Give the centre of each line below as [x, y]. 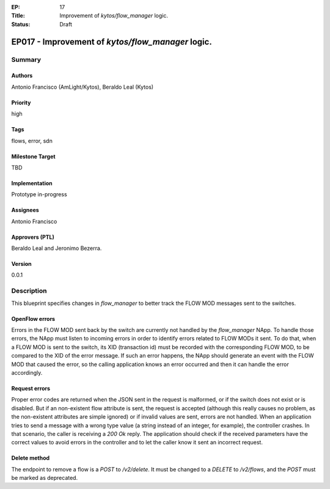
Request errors [31, 388]
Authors [22, 76]
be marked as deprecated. [45, 478]
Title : [18, 16]
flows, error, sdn [32, 141]
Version [21, 264]
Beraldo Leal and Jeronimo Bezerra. [57, 248]
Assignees [25, 210]
